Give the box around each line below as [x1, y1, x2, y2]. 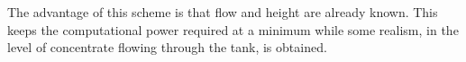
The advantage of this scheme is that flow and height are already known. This [7, 3, 438, 21]
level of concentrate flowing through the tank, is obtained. [7, 38, 327, 57]
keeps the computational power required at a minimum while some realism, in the [7, 20, 459, 39]
